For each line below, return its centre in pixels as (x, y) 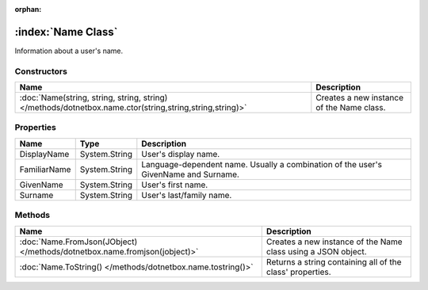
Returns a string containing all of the (334, 261)
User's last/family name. (187, 195)
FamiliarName (45, 169)
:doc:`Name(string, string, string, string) (94, 97)
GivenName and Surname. (190, 174)
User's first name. (175, 185)
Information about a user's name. (69, 51)
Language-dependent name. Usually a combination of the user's (262, 164)
